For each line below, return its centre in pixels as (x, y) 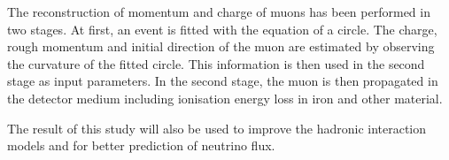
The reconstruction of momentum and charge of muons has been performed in (219, 11)
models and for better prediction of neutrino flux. (141, 145)
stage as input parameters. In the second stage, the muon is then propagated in (223, 81)
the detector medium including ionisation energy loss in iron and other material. (225, 98)
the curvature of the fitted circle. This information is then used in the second (216, 63)
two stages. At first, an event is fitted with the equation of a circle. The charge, (222, 29)
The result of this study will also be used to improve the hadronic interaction (217, 128)
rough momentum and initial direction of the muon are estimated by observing (221, 46)
